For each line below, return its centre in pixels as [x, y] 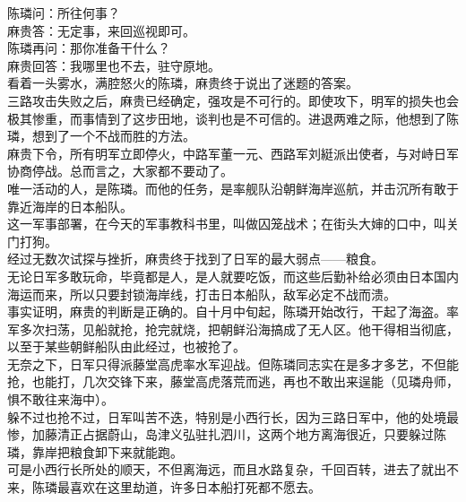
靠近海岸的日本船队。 [70, 206]
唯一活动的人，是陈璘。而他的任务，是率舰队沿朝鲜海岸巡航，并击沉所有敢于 [233, 188]
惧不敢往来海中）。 [60, 399]
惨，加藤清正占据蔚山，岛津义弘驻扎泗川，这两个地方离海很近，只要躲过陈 [227, 434]
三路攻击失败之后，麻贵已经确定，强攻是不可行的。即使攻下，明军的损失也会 [233, 100]
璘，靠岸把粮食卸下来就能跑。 [95, 451]
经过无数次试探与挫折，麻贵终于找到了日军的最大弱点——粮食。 [195, 259]
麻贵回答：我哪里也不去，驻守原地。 [114, 65]
